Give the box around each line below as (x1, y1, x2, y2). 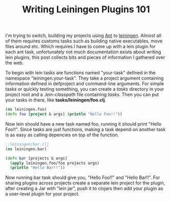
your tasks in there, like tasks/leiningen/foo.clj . (5, 97, 106, 103)
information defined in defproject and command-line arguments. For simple (5, 80, 164, 87)
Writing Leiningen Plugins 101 (22, 4, 150, 15)
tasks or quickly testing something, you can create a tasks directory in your (5, 86, 164, 92)
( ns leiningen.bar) (5, 146, 47, 152)
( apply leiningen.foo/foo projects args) (10, 160, 100, 166)
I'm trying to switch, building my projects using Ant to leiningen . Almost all (5, 32, 161, 39)
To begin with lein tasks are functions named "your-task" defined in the (5, 70, 156, 76)
